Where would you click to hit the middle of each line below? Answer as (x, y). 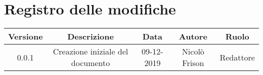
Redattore (237, 57)
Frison (193, 63)
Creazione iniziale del (91, 51)
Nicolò (193, 51)
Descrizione (91, 36)
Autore (193, 36)
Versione (26, 36)
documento (91, 63)
